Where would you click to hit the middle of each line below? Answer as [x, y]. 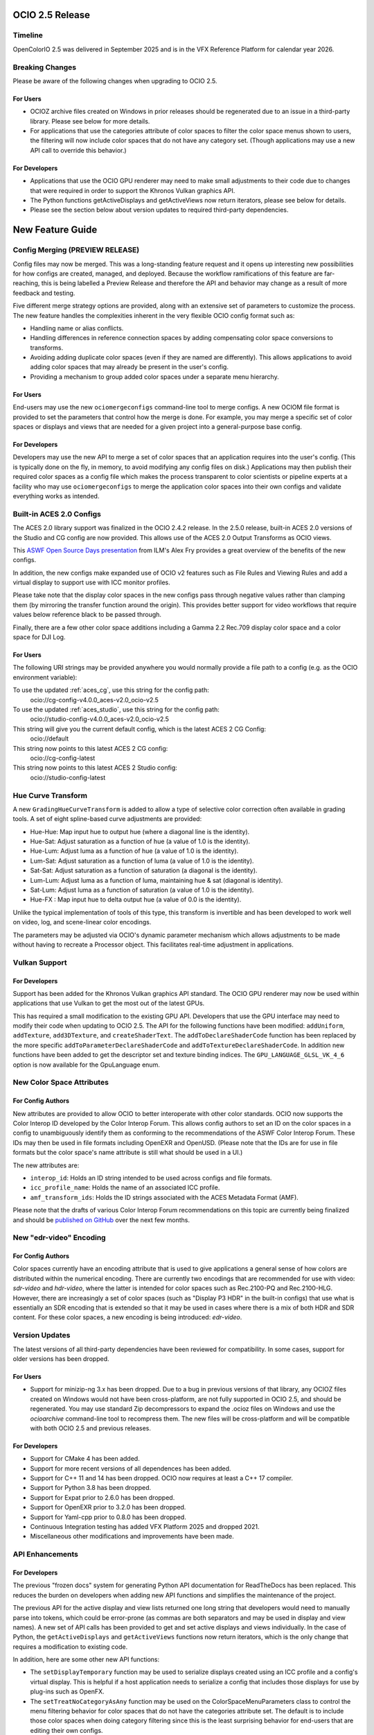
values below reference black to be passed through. [87, 615]
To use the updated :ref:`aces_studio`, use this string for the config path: [116, 709]
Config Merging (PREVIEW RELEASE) [76, 250]
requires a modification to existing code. [70, 1647]
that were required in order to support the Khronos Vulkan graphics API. [133, 190]
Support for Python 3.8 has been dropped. [91, 1488]
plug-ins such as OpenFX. [67, 1692]
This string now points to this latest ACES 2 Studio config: [95, 768]
